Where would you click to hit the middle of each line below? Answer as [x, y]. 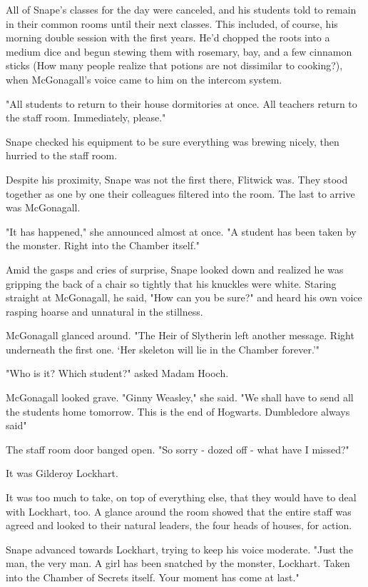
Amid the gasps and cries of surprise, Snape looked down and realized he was [175, 269]
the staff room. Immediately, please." [86, 117]
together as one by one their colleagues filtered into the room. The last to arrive [180, 193]
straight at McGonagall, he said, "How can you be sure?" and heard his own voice [184, 297]
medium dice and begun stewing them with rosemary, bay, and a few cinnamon [179, 51]
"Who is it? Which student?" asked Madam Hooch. [117, 373]
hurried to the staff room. [62, 155]
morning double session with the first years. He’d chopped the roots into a [168, 37]
